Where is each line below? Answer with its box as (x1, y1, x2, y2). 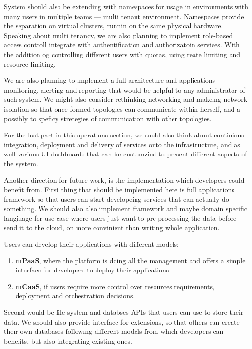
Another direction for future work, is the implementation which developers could (4, 174, 245, 185)
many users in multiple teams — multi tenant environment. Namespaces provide (4, 11, 244, 21)
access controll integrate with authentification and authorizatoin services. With (4, 39, 240, 50)
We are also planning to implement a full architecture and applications (4, 75, 215, 85)
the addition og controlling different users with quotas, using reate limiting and (4, 49, 241, 59)
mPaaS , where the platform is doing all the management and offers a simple (15, 255, 246, 265)
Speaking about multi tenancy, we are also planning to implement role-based (4, 30, 233, 40)
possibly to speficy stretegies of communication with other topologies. (4, 113, 212, 123)
